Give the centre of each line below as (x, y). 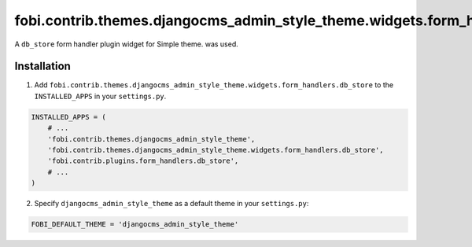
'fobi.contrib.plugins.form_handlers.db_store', (143, 161)
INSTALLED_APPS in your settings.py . (100, 96)
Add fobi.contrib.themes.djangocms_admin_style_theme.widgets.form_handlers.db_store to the (214, 85)
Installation (42, 66)
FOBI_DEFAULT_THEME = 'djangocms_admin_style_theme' (135, 225)
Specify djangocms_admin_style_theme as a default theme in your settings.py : (171, 204)
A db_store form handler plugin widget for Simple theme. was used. (127, 44)
